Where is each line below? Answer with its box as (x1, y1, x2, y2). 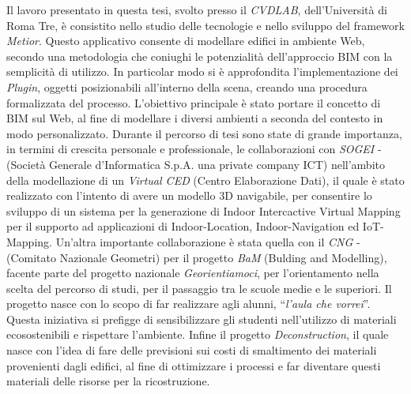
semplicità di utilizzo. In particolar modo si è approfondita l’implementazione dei (6, 63, 398, 80)
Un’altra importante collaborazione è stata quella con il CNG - (55, 233, 360, 250)
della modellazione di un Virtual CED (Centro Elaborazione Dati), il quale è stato (6, 171, 405, 188)
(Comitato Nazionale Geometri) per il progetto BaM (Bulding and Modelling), (6, 249, 387, 265)
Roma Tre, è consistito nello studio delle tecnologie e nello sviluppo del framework (6, 17, 405, 33)
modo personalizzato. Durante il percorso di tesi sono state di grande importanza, (6, 125, 402, 141)
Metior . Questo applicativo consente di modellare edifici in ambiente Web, (6, 32, 365, 49)
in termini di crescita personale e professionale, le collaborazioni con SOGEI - (6, 141, 382, 157)
